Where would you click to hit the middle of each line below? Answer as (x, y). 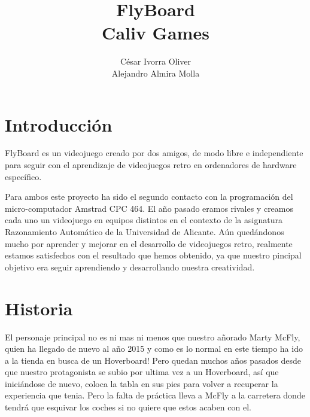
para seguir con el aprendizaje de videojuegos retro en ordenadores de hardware (151, 165)
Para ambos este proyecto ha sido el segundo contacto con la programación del (149, 197)
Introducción (59, 124)
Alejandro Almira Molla (156, 73)
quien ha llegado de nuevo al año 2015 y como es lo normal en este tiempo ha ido (154, 348)
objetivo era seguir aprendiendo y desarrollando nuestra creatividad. (130, 267)
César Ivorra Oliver (156, 61)
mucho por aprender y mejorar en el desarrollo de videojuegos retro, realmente (149, 243)
